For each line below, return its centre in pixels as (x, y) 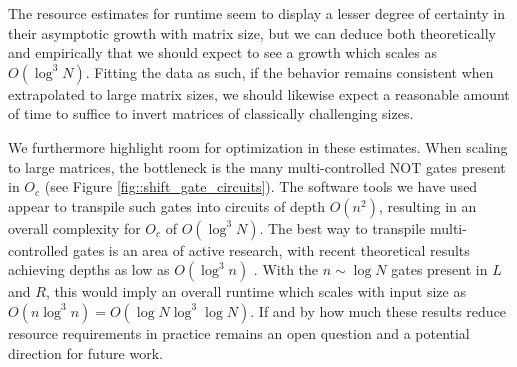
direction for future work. (85, 352)
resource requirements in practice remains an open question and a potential (239, 332)
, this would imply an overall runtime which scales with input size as (255, 291)
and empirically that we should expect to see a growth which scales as (222, 52)
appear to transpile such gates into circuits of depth (166, 205)
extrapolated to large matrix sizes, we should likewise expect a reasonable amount (259, 93)
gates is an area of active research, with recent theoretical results (271, 249)
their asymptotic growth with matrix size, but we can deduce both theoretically (252, 32)
